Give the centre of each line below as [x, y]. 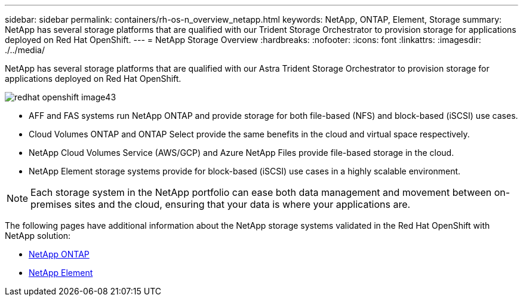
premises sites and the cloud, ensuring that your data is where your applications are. [221, 204]
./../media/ [25, 50]
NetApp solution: [38, 236]
